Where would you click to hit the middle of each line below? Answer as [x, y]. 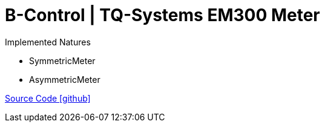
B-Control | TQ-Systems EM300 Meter [162, 15]
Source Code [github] [48, 98]
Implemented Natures [48, 42]
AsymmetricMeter [65, 79]
